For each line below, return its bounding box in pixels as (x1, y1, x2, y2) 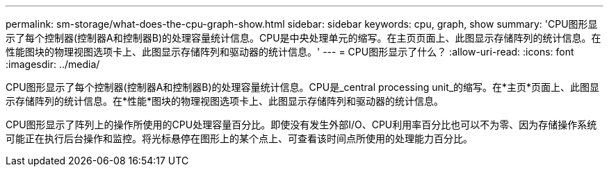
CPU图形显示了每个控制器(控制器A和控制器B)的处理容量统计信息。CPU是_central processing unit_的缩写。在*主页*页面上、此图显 (6, 81, 600, 93)
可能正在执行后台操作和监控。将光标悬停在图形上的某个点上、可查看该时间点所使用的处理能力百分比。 (6, 132, 473, 144)
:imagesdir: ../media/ (6, 58, 100, 70)
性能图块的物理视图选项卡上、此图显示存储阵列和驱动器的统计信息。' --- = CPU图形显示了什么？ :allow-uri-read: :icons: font (6, 46, 574, 58)
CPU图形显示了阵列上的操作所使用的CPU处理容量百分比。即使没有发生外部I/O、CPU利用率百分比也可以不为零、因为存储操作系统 (6, 119, 597, 130)
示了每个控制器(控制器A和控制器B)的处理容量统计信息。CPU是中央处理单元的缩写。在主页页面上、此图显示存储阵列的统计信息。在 (6, 32, 601, 44)
